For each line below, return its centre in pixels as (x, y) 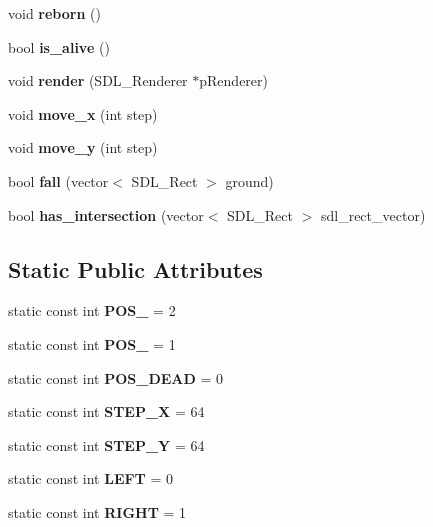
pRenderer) (233, 80)
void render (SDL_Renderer (98, 80)
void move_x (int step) (83, 113)
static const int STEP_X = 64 (106, 411)
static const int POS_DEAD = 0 (116, 377)
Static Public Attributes (135, 268)
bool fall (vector (58, 180)
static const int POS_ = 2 (92, 310)
